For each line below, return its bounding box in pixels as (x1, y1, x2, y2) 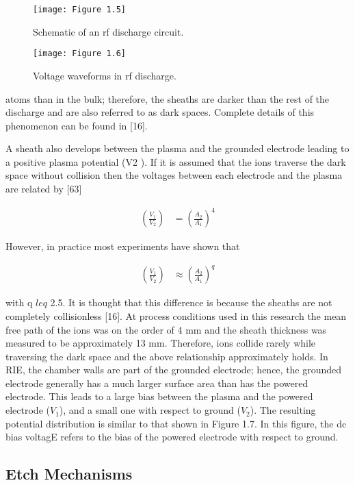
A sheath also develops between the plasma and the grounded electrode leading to (5, 141, 350, 156)
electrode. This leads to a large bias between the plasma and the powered (5, 389, 313, 403)
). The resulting (250, 403, 316, 417)
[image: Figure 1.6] (33, 49, 127, 59)
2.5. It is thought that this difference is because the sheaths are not (50, 295, 332, 310)
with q (5, 295, 33, 310)
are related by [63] (5, 182, 82, 196)
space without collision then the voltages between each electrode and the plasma (5, 168, 343, 182)
